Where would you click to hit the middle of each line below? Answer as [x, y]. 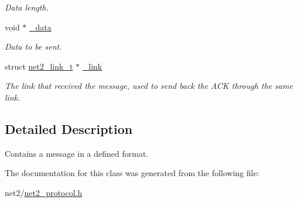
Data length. [27, 7]
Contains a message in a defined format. [77, 153]
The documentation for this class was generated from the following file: [132, 173]
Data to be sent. [33, 47]
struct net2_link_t [39, 66]
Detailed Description [69, 128]
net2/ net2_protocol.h [44, 192]
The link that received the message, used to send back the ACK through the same [149, 86]
